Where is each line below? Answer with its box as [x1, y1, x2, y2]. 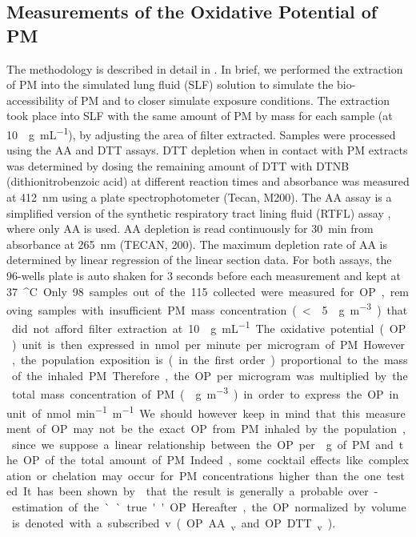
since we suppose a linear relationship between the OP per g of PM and [11, 435, 394, 452]
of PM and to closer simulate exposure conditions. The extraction [68, 91, 390, 108]
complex [368, 451, 409, 468]
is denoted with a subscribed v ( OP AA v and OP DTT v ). [11, 514, 336, 533]
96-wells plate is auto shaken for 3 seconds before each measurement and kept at [6, 266, 401, 283]
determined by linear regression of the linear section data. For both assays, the [6, 251, 392, 268]
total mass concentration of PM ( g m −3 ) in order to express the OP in [11, 383, 399, 403]
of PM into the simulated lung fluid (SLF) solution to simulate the [6, 76, 334, 93]
